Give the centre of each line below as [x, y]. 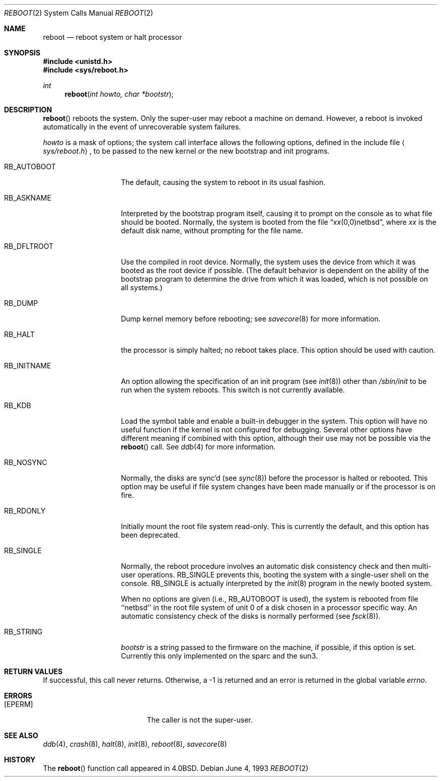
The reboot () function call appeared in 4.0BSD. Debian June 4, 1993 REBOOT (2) [176, 768]
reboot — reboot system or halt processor [113, 37]
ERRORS [18, 696]
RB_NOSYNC [26, 462]
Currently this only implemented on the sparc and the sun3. [219, 656]
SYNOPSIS [22, 53]
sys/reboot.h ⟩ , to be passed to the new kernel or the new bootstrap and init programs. [186, 151]
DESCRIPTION [28, 110]
